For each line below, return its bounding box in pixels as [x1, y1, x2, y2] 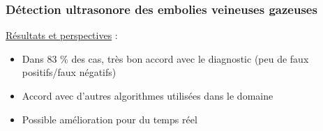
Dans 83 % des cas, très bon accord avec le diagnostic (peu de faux [22, 51, 309, 65]
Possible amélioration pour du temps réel [22, 111, 197, 126]
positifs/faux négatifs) [22, 65, 117, 79]
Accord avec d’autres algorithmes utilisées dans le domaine [22, 88, 273, 102]
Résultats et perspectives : [6, 28, 118, 43]
